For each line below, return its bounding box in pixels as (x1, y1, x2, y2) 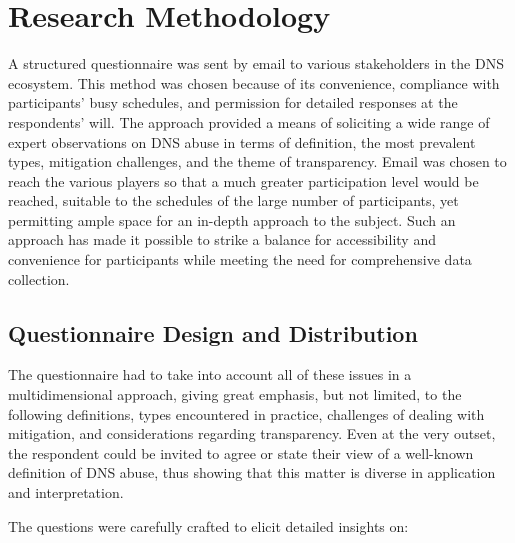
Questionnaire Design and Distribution (8, 317, 418, 348)
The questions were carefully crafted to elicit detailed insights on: (8, 515, 409, 536)
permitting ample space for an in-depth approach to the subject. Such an (8, 209, 456, 230)
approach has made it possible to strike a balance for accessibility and (8, 229, 436, 250)
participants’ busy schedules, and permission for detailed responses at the (8, 92, 458, 113)
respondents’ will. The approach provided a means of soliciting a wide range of (8, 111, 490, 132)
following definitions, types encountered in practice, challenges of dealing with (8, 403, 485, 424)
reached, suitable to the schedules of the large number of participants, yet (8, 190, 459, 211)
